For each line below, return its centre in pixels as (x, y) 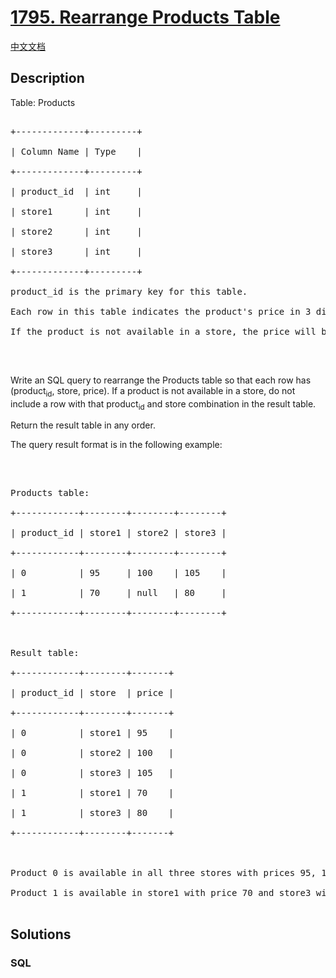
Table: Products (43, 102)
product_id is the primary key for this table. (129, 291)
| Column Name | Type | (76, 151)
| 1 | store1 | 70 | (92, 793)
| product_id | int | (76, 191)
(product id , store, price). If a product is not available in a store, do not (153, 391)
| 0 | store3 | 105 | (92, 773)
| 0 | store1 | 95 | (92, 733)
